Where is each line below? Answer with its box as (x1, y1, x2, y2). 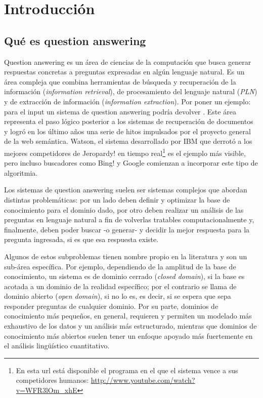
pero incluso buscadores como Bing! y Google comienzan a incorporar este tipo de (4, 157, 258, 168)
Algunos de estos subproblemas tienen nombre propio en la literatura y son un (4, 251, 247, 261)
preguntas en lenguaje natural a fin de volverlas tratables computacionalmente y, (4, 214, 254, 225)
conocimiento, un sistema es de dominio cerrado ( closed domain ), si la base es (4, 271, 245, 282)
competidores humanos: (16, 375, 89, 385)
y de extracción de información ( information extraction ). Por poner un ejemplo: (4, 96, 251, 106)
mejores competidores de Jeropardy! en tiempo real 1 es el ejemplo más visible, (4, 146, 246, 158)
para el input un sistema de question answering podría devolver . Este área (4, 106, 236, 116)
